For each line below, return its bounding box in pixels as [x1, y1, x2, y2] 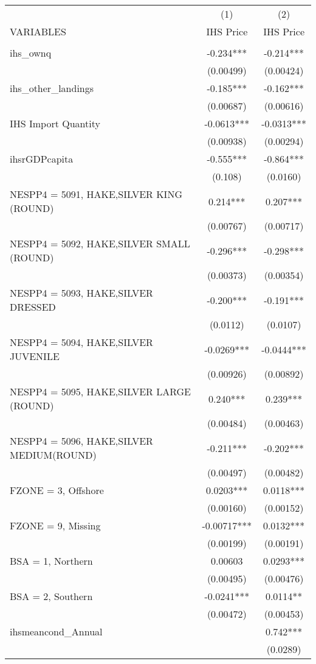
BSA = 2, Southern [10, 589, 93, 603]
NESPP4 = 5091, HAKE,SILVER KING [10, 187, 182, 201]
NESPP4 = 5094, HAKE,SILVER [10, 335, 153, 349]
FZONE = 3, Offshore [10, 483, 104, 497]
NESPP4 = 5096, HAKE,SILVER [10, 434, 153, 448]
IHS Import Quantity [10, 116, 100, 130]
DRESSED [10, 300, 56, 314]
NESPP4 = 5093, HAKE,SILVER [10, 286, 153, 300]
